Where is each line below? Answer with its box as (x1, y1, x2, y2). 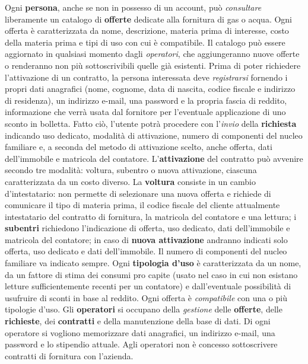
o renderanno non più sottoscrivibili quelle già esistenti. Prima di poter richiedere (5, 59, 301, 71)
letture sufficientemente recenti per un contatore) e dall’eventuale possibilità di (5, 280, 291, 292)
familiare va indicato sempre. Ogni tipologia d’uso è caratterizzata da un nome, (5, 257, 301, 269)
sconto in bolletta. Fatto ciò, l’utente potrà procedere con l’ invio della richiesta (5, 117, 297, 129)
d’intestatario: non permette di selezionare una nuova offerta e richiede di (5, 187, 271, 199)
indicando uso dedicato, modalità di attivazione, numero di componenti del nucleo (5, 129, 303, 141)
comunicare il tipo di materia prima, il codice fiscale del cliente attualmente (5, 199, 280, 211)
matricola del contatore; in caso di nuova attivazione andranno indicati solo (5, 233, 288, 245)
